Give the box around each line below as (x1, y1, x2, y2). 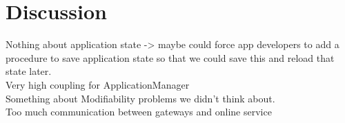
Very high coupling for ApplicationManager (6, 77, 190, 91)
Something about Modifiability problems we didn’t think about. (6, 91, 275, 105)
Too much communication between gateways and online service (6, 104, 272, 119)
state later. (6, 64, 52, 78)
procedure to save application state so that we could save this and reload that (6, 50, 335, 65)
